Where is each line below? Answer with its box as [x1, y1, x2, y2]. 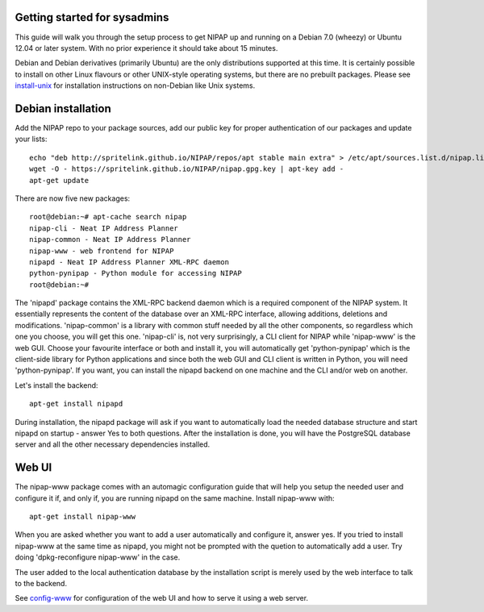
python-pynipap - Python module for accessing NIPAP [29, 269, 242, 278]
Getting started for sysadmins [15, 10, 169, 24]
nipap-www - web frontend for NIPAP [29, 246, 174, 256]
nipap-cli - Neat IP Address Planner [29, 223, 179, 233]
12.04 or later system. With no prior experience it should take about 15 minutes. [15, 43, 278, 52]
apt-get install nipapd [29, 399, 123, 409]
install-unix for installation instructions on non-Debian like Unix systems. [15, 81, 256, 90]
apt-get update [29, 176, 90, 185]
